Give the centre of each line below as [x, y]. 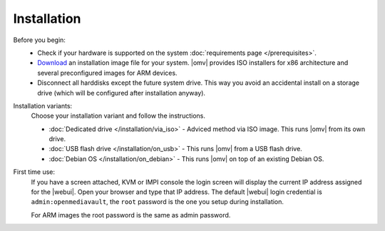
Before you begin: [39, 40]
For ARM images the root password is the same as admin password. [131, 215]
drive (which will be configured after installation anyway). [122, 93]
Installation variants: [43, 106]
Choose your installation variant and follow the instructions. [118, 116]
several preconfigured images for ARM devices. [107, 73]
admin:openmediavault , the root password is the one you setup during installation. [158, 202]
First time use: [34, 172]
